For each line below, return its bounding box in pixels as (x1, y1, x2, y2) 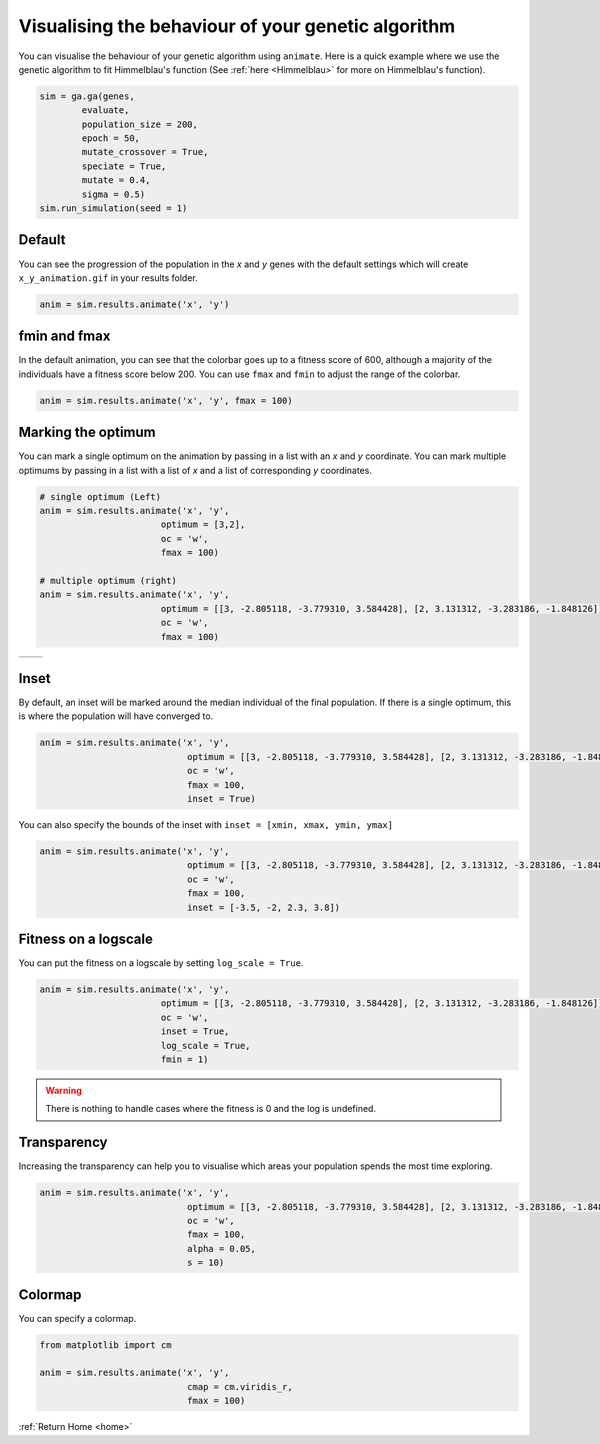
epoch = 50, (81, 133, 140, 144)
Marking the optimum (18, 424, 157, 441)
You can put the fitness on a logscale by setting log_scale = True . (18, 957, 304, 969)
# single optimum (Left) (39, 491, 162, 502)
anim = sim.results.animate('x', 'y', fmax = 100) (39, 395, 294, 406)
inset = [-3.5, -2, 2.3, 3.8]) (186, 901, 341, 913)
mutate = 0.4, (81, 175, 151, 186)
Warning (45, 1084, 82, 1096)
